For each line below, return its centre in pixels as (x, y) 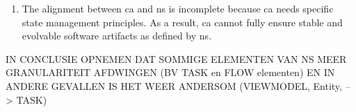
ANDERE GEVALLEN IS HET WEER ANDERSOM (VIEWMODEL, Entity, (174, 85)
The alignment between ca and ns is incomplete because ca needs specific (178, 8)
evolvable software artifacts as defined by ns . (117, 36)
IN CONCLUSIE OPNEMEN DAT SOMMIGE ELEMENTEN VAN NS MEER (176, 58)
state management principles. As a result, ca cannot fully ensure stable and (182, 22)
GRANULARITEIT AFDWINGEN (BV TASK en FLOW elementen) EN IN (170, 72)
